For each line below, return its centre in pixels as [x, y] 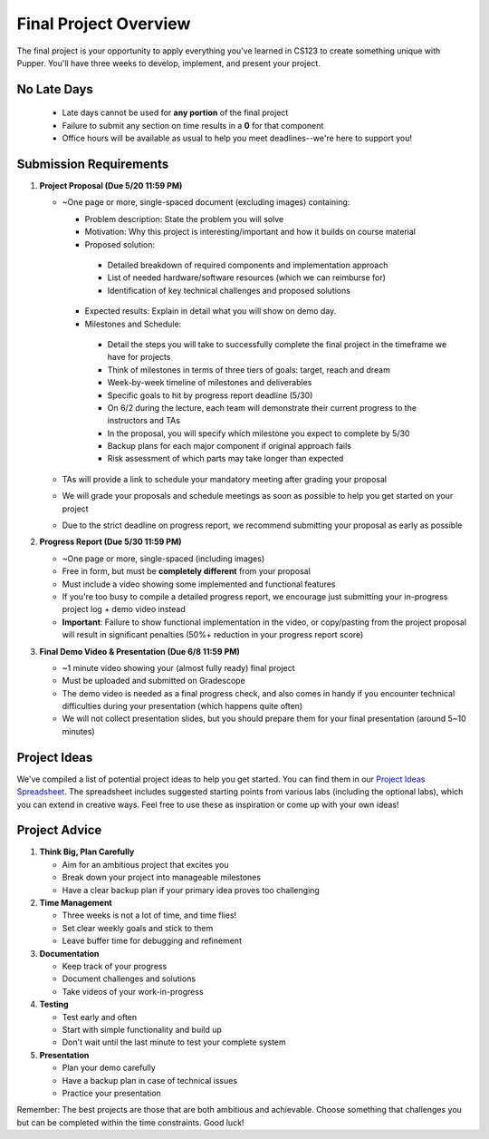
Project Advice [59, 830]
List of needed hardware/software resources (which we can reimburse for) [247, 277]
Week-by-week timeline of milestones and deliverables [210, 383]
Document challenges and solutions [129, 978]
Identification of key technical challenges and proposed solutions [229, 290]
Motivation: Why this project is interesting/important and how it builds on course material [250, 232]
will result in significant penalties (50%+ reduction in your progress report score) [213, 635]
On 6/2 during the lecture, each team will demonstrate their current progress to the [262, 407]
